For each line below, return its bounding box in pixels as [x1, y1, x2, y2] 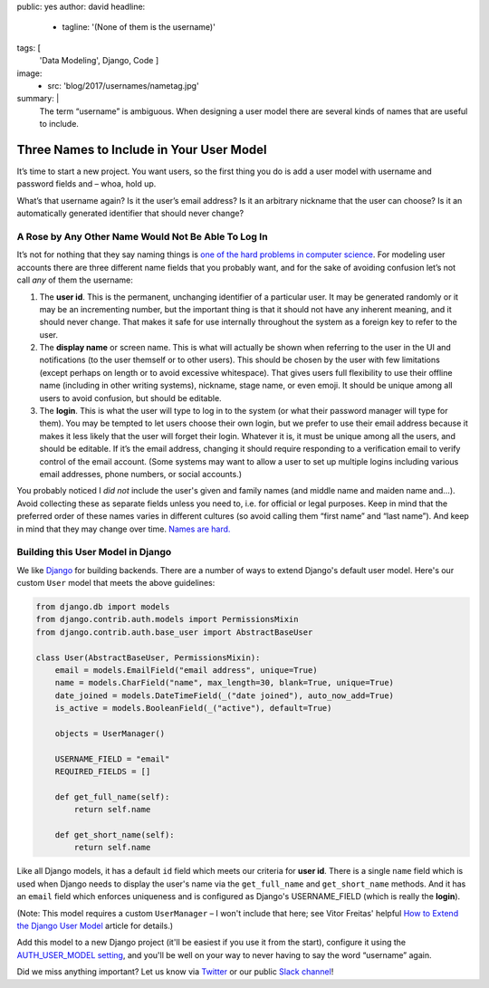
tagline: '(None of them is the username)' [62, 22, 216, 33]
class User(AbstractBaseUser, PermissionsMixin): [35, 652, 261, 663]
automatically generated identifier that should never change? [16, 208, 244, 219]
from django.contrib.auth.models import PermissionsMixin [35, 614, 299, 625]
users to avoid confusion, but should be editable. [39, 392, 222, 403]
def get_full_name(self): [54, 791, 170, 801]
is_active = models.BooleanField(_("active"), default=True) [54, 703, 332, 714]
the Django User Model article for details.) [16, 920, 174, 932]
